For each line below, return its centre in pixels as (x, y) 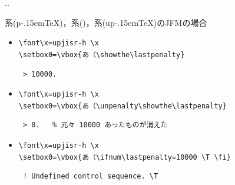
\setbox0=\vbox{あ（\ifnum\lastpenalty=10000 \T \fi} (125, 157)
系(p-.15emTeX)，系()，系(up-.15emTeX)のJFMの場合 (106, 22)
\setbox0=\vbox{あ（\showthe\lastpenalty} (102, 54)
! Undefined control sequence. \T (90, 176)
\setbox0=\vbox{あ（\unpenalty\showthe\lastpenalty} (123, 106)
